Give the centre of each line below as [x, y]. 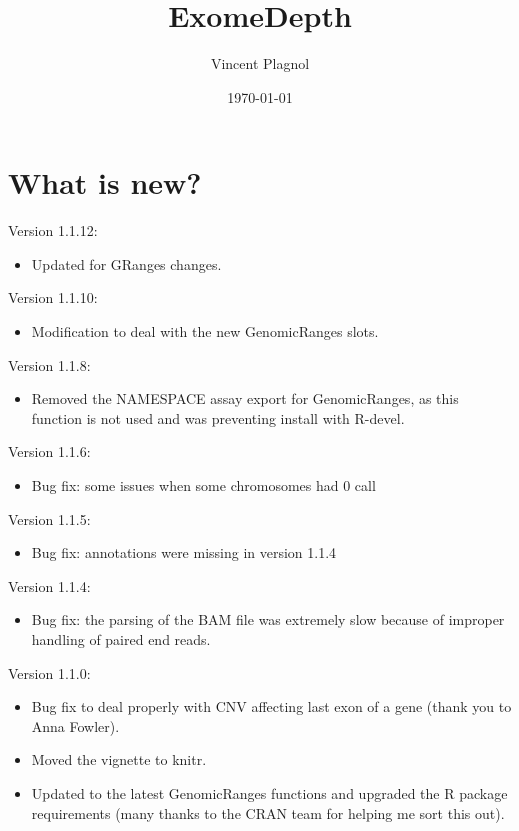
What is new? [105, 182]
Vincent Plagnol [260, 63]
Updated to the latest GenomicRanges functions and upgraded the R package [269, 792]
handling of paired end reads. [121, 638]
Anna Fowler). [75, 725]
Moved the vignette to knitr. [119, 759]
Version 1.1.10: [53, 297]
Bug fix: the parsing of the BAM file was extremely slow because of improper [268, 619]
